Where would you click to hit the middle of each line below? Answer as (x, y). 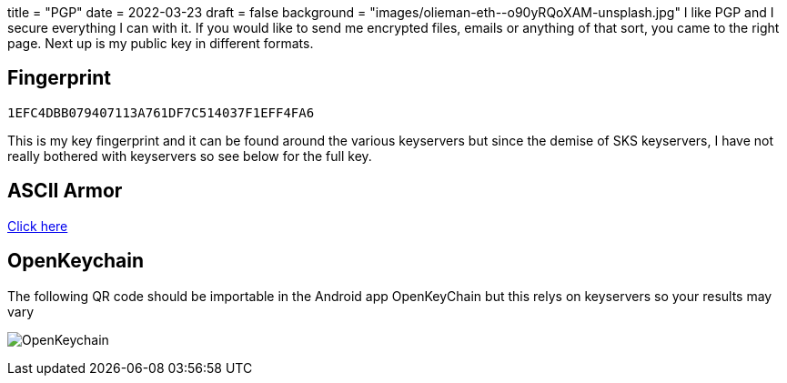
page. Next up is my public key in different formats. (161, 43)
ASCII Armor (65, 191)
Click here (38, 226)
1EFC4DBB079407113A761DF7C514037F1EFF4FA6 (161, 112)
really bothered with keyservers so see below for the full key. (190, 156)
